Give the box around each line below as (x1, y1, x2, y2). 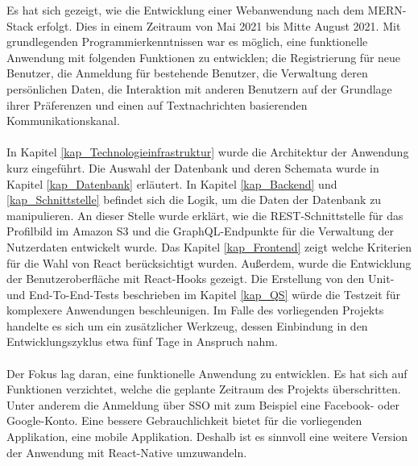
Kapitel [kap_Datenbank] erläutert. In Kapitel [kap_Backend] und (6, 175, 337, 192)
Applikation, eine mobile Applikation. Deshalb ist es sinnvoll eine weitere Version (6, 428, 408, 445)
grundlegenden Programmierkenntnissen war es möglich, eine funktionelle (6, 33, 368, 50)
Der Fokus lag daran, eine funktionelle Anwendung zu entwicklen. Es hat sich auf (6, 364, 408, 381)
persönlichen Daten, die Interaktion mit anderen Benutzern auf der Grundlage (6, 80, 392, 97)
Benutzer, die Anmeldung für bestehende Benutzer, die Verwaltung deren (6, 64, 368, 81)
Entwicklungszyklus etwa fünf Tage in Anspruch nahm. (6, 333, 278, 350)
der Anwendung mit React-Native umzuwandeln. (6, 443, 247, 460)
